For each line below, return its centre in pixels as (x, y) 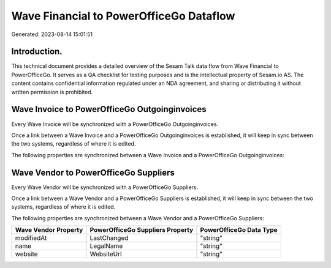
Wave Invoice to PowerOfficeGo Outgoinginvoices (109, 109)
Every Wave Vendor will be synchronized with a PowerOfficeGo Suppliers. (105, 187)
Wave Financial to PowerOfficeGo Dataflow (123, 16)
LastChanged (109, 238)
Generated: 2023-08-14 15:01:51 (52, 34)
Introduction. (37, 52)
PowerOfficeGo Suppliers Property (142, 230)
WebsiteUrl (106, 254)
